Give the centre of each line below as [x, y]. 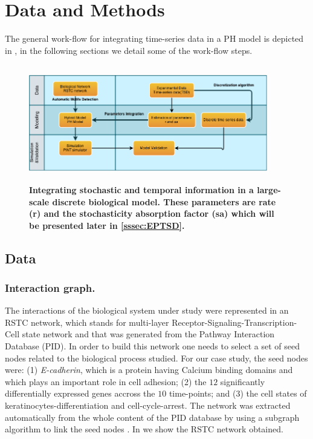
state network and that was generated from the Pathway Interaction [148, 334]
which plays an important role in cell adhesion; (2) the [106, 381]
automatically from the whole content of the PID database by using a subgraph [152, 417]
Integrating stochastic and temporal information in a [141, 189]
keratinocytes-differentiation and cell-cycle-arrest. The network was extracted [148, 405]
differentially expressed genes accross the [80, 393]
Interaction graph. [50, 287]
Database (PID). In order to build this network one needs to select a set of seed [152, 346]
